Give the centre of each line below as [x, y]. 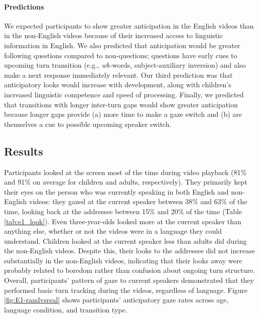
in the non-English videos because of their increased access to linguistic [113, 35]
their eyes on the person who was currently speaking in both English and [116, 191]
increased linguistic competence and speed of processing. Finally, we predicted [124, 94]
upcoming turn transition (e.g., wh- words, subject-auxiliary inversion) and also [125, 65]
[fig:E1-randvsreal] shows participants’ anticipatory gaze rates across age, [116, 300]
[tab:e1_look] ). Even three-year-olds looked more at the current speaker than [123, 221]
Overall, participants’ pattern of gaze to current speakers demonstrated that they [129, 280]
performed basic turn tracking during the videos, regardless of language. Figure [126, 290]
